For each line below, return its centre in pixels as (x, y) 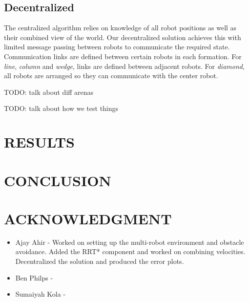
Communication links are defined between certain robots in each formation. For (123, 56)
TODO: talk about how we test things (61, 108)
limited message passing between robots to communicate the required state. (117, 47)
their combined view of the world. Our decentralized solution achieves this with (123, 37)
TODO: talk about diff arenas (49, 92)
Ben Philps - (34, 277)
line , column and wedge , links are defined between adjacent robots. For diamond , (124, 66)
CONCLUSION (58, 180)
